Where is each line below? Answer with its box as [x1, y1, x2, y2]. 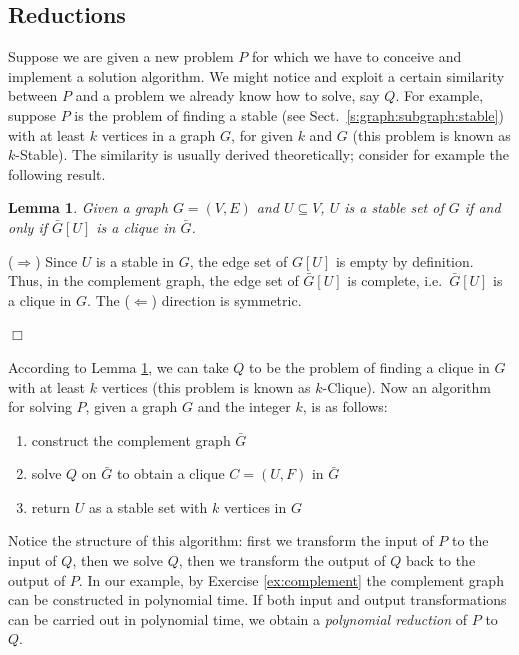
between [8, 85, 58, 106]
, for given [231, 124, 293, 145]
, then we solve [72, 550, 164, 571]
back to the [405, 550, 476, 571]
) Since [35, 250, 78, 271]
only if [8, 216, 48, 237]
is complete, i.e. [347, 270, 443, 291]
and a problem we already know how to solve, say [75, 85, 380, 106]
